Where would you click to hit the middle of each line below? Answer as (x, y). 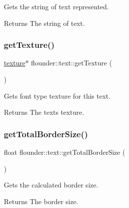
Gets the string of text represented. (56, 6)
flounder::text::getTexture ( (71, 63)
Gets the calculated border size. (51, 185)
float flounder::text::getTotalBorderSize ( (64, 152)
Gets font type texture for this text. (57, 95)
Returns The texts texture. (44, 112)
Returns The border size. (41, 201)
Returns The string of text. (45, 23)
